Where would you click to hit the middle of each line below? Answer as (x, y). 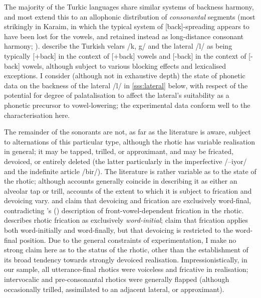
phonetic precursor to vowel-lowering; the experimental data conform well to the (127, 105)
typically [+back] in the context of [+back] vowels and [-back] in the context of (125, 55)
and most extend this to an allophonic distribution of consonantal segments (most (130, 16)
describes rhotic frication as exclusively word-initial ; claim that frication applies (126, 220)
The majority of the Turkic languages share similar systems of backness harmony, (129, 7)
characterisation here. (37, 115)
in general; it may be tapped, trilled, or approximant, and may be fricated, (119, 151)
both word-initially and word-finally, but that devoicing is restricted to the (118, 230)
